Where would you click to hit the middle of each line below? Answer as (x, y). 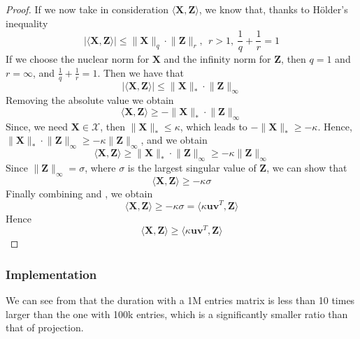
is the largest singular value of (192, 168)
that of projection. (45, 327)
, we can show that (307, 168)
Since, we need (37, 126)
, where (100, 168)
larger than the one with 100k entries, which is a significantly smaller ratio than (177, 314)
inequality (27, 23)
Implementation (51, 274)
